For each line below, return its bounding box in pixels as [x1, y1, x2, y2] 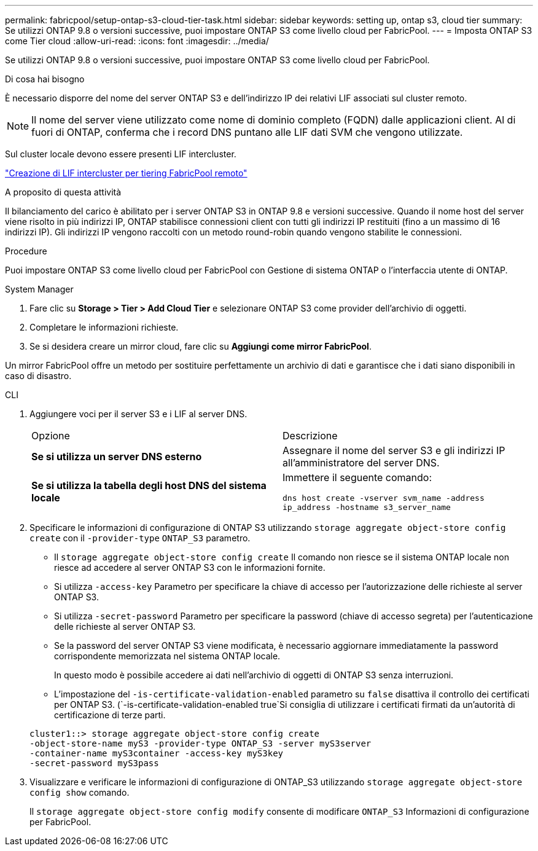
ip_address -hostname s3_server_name [283, 503, 451, 512]
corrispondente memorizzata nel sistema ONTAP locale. [54, 651, 281, 661]
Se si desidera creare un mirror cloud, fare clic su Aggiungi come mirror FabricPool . [29, 341, 372, 351]
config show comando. [29, 787, 130, 798]
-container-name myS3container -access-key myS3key [29, 748, 284, 758]
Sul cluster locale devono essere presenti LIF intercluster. [5, 149, 236, 159]
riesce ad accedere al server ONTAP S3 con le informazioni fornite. [54, 562, 326, 573]
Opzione [31, 429, 70, 442]
